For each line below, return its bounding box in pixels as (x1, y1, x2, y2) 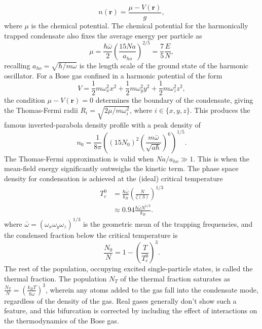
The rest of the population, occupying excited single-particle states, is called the (4, 263, 253, 274)
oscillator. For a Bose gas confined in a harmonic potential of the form (4, 70, 222, 80)
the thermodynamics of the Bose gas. (4, 315, 119, 325)
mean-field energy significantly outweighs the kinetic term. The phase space (4, 163, 239, 174)
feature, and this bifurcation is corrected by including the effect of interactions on (4, 305, 257, 316)
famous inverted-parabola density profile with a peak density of (4, 119, 201, 130)
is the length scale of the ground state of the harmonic (79, 60, 249, 70)
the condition (4, 95, 45, 105)
